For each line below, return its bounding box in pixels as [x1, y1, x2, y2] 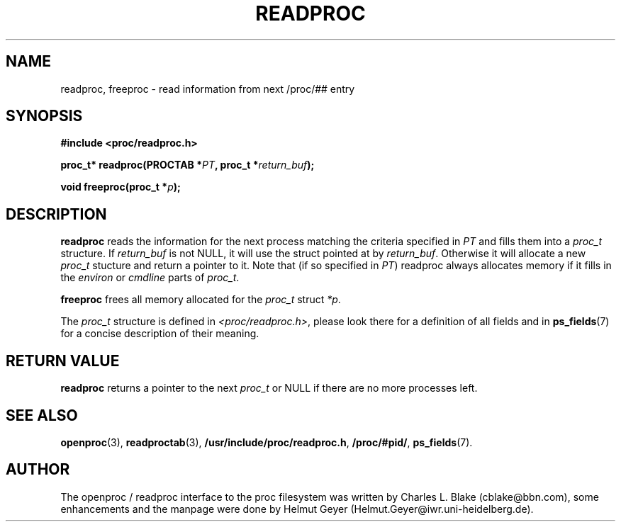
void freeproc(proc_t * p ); [60, 181, 181, 193]
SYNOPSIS [6, 107, 83, 125]
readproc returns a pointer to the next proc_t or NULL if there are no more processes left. [60, 382, 478, 395]
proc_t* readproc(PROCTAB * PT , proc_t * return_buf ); [60, 159, 315, 171]
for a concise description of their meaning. [60, 327, 259, 340]
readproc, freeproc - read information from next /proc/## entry [60, 82, 355, 95]
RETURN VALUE [6, 351, 120, 370]
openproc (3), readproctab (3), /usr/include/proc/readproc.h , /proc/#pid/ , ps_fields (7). [60, 436, 473, 448]
